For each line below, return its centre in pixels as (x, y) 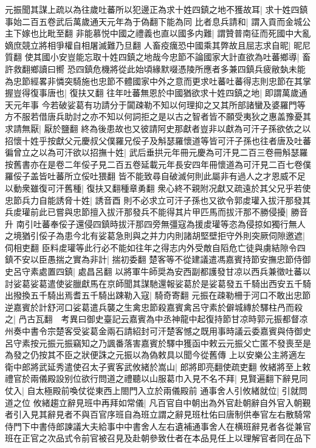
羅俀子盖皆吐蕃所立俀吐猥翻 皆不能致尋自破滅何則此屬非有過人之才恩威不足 (155, 176)
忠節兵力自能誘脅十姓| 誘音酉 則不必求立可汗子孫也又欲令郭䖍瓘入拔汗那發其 (158, 200)
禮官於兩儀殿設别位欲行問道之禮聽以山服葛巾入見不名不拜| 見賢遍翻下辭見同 (156, 378)
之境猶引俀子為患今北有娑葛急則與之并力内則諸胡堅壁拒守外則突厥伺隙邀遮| (155, 236)
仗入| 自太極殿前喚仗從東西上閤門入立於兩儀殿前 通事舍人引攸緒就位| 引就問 (156, 390)
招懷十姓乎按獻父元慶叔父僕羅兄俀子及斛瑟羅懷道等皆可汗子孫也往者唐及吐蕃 (158, 140)
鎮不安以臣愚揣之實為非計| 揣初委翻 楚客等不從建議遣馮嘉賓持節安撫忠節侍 (154, 259)
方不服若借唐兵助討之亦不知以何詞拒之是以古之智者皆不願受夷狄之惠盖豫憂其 (158, 116)
